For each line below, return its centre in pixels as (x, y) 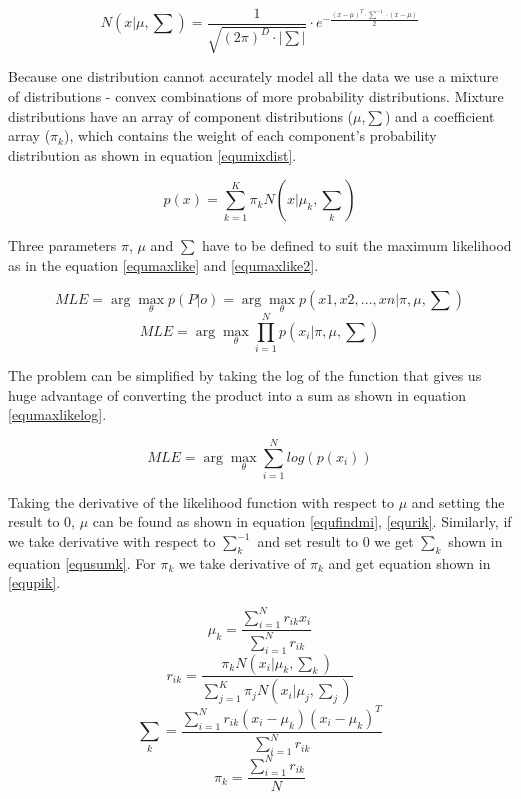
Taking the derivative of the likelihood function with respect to (201, 501)
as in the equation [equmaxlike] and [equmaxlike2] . (163, 265)
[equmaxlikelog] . (57, 414)
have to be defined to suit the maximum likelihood (356, 245)
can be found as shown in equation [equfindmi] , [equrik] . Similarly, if (302, 521)
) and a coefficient (439, 115)
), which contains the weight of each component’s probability (250, 135)
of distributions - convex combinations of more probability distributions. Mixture (256, 96)
